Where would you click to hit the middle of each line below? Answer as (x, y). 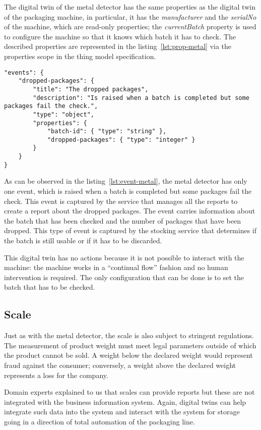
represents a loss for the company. (56, 375)
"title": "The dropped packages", (91, 89)
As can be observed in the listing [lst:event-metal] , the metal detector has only (126, 181)
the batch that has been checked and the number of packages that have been (122, 220)
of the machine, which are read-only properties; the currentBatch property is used (130, 26)
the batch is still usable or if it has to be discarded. (83, 240)
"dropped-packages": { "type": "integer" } (121, 140)
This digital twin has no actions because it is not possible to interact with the (124, 257)
